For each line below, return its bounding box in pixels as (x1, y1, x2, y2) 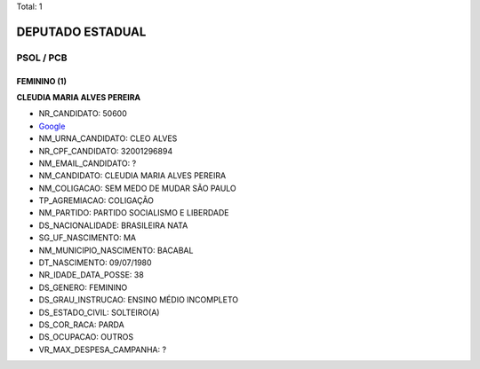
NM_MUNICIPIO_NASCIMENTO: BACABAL (38, 245, 194, 255)
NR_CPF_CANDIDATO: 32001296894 (38, 145, 173, 156)
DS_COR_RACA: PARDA (38, 319, 124, 330)
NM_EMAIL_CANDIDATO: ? (38, 158, 137, 169)
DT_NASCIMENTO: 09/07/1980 (38, 257, 152, 268)
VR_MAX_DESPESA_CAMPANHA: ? (38, 344, 167, 355)
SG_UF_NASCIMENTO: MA (38, 232, 137, 243)
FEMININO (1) (16, 75, 67, 86)
